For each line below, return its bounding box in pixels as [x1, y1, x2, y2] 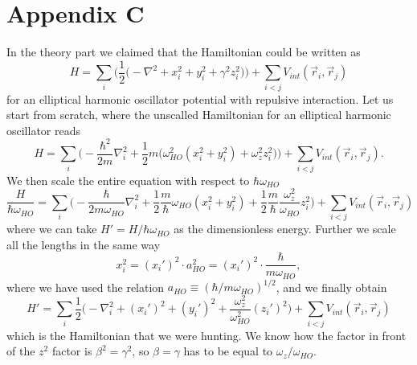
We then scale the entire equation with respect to [6, 171, 250, 188]
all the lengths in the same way [6, 236, 161, 252]
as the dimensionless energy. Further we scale [174, 220, 396, 237]
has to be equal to [183, 342, 273, 359]
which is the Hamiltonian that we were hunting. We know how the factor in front [6, 326, 407, 343]
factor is [51, 342, 92, 359]
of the [6, 342, 35, 359]
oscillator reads [6, 121, 81, 138]
